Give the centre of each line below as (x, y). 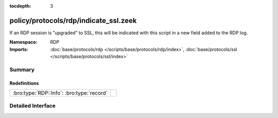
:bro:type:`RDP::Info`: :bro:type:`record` (60, 93)
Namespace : (24, 42)
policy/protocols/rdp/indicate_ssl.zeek (73, 20)
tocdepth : (20, 6)
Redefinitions (24, 83)
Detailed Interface (33, 106)
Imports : (19, 49)
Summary (22, 69)
